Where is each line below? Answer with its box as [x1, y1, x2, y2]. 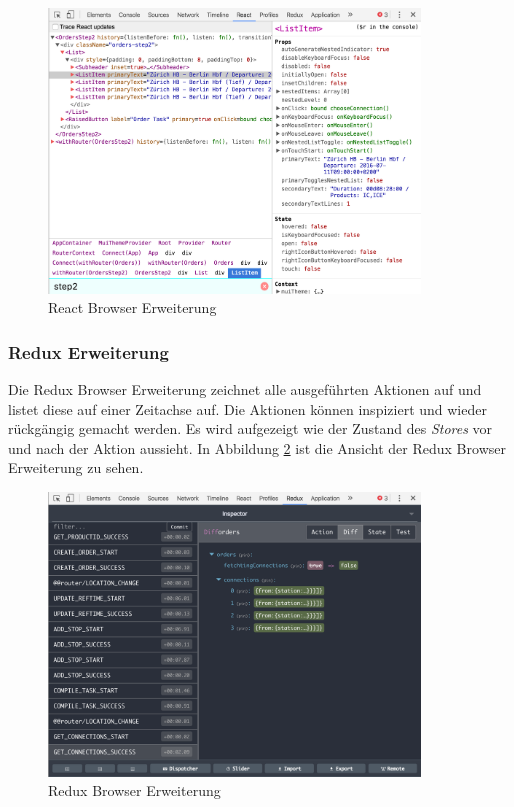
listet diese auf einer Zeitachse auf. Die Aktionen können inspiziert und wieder [8, 398, 487, 419]
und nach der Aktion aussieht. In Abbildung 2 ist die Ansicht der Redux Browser [8, 437, 506, 458]
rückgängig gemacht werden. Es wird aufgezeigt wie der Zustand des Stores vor [8, 418, 493, 439]
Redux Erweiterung [8, 339, 169, 364]
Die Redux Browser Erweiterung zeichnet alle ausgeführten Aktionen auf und [8, 378, 482, 399]
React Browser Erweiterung [48, 297, 217, 318]
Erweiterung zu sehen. [8, 457, 144, 478]
